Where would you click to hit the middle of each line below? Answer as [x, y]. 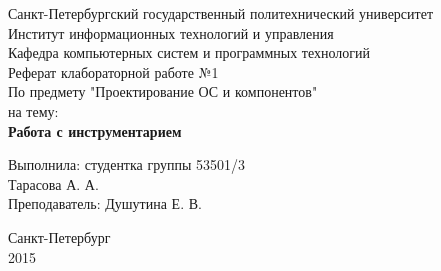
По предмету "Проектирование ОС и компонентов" [163, 91]
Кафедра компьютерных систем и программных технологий [189, 52]
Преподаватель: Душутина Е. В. [105, 203]
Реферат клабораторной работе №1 [113, 71]
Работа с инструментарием [95, 130]
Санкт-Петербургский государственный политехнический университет [221, 13]
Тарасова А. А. [53, 183]
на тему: [33, 110]
